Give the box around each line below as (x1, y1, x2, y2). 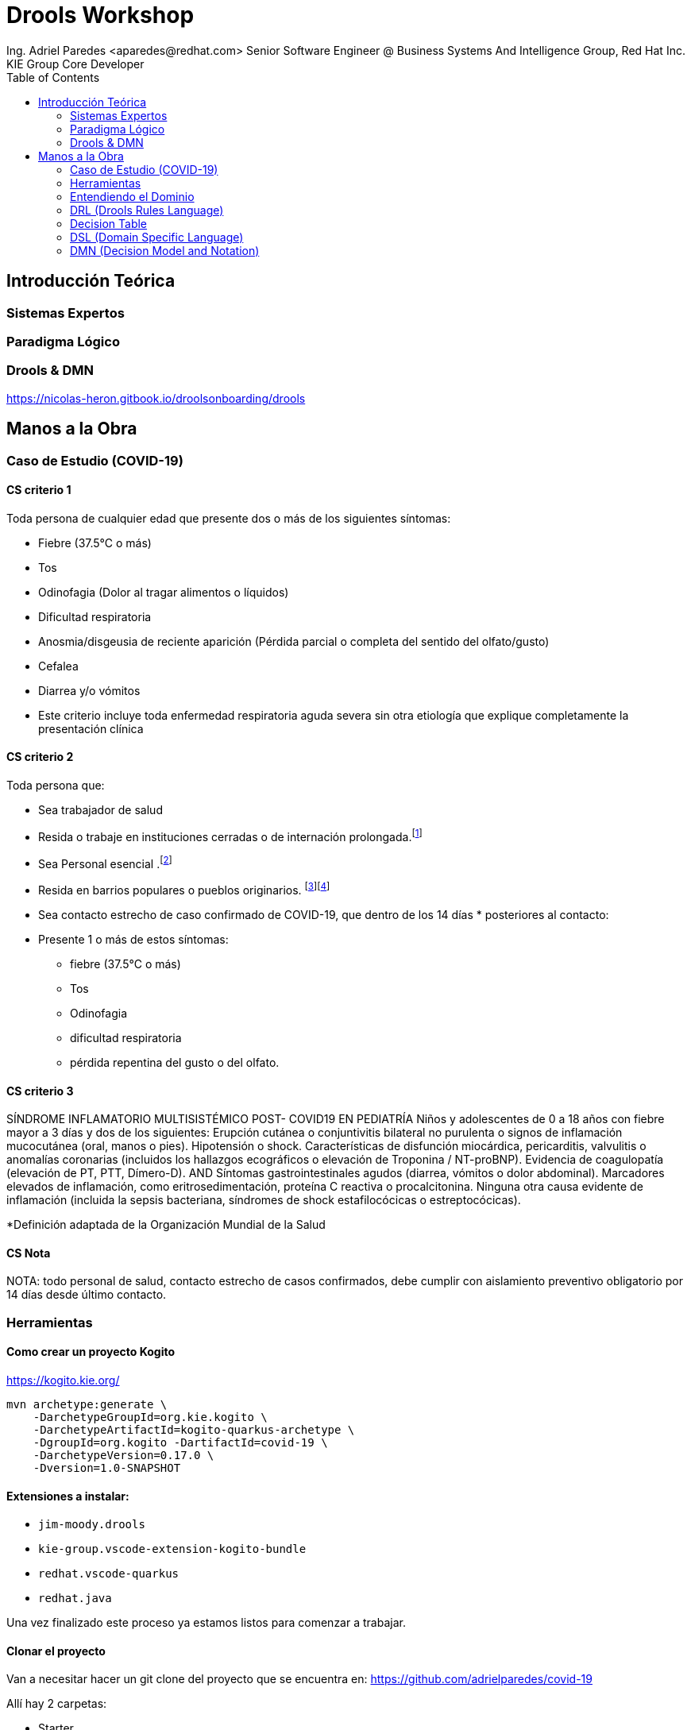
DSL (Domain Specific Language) (70, 230, 244, 244)
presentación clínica (38, 721, 144, 736)
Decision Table (70, 216, 148, 230)
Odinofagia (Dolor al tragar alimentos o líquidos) (38, 585, 289, 599)
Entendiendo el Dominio (70, 189, 195, 203)
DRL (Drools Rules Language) (70, 203, 224, 217)
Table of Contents (6, 70, 100, 84)
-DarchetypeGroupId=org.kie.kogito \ (33, 1411, 268, 1423)
